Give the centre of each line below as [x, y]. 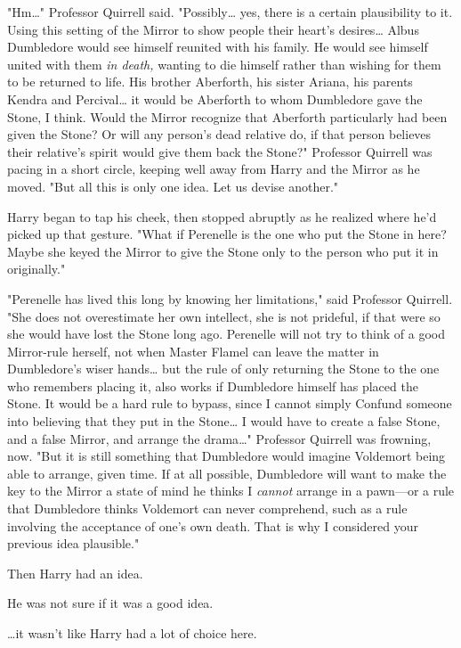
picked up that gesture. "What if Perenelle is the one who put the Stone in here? [227, 234]
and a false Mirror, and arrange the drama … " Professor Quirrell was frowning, [219, 438]
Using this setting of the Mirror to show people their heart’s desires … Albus [213, 29]
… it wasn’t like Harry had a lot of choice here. [132, 633]
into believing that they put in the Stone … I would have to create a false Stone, [224, 421]
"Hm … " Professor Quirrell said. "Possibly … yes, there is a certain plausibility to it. [230, 12]
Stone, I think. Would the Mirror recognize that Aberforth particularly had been [227, 116]
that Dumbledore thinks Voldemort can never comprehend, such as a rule [207, 509]
